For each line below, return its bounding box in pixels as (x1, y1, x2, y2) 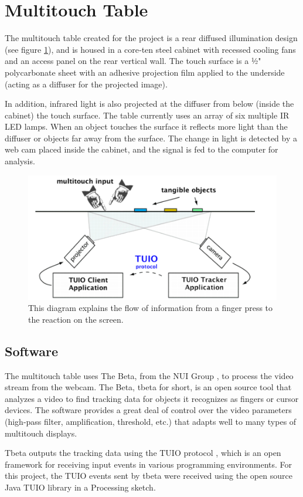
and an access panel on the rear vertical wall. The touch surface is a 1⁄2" (5, 55, 261, 67)
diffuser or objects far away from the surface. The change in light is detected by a (5, 131, 298, 144)
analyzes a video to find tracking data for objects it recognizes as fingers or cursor (5, 392, 299, 404)
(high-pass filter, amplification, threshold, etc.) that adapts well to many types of (5, 415, 297, 428)
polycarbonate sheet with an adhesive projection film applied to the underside (5, 66, 285, 78)
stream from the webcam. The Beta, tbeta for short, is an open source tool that (5, 381, 292, 393)
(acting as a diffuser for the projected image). (5, 77, 168, 90)
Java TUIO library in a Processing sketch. (5, 481, 156, 493)
